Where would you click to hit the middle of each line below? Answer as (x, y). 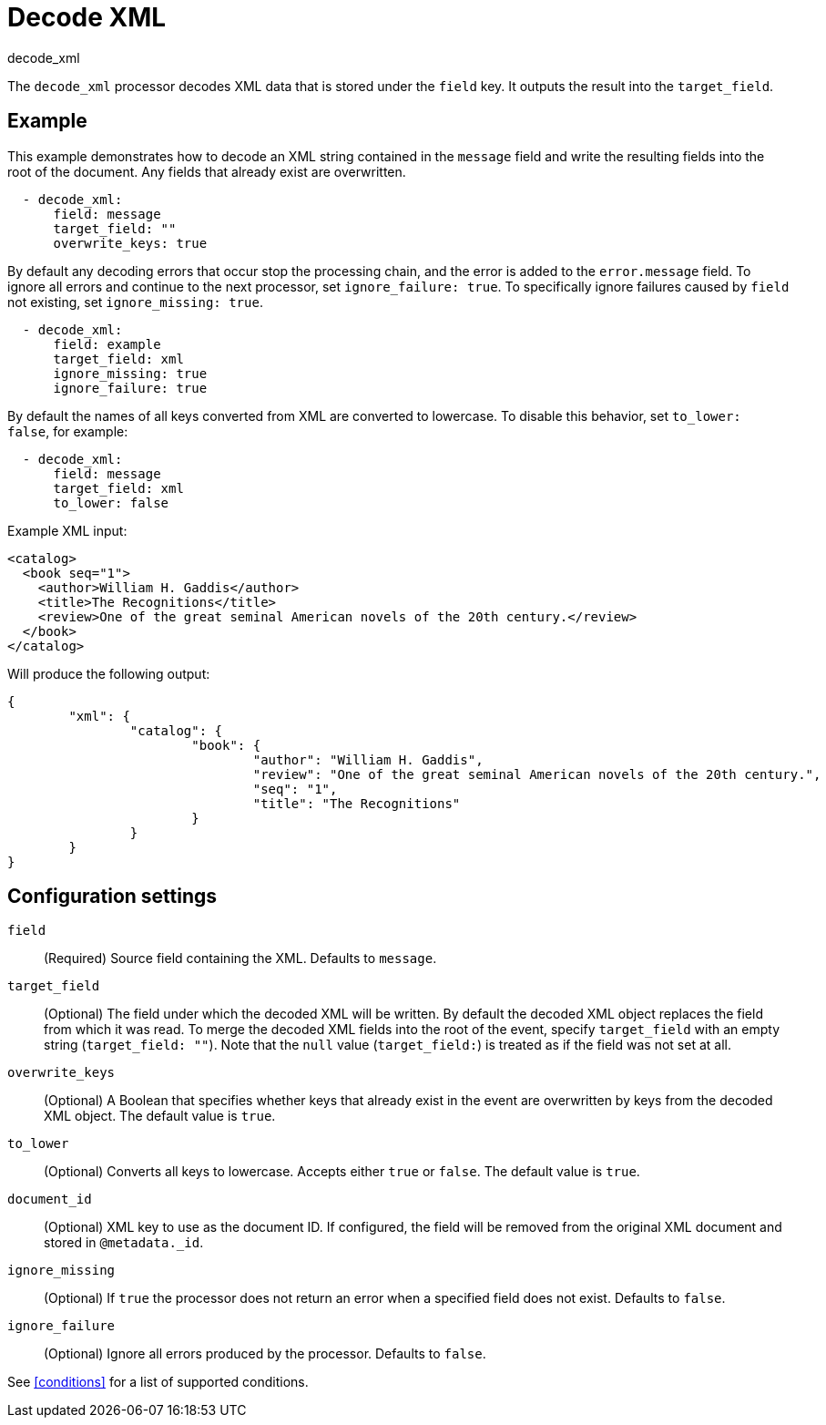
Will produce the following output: (109, 673)
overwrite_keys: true (130, 243)
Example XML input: (67, 530)
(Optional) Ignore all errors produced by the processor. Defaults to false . (265, 1354)
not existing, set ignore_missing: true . (135, 302)
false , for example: (68, 431)
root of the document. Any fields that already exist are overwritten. (207, 171)
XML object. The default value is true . (160, 1116)
